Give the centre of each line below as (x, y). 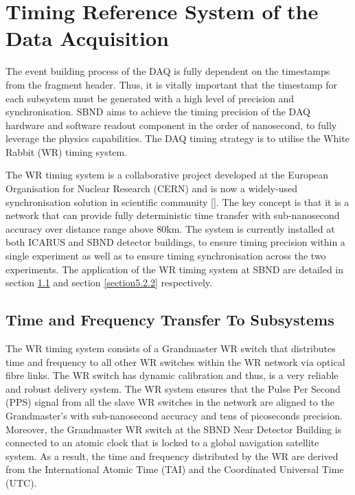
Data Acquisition (87, 38)
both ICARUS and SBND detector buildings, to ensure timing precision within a (175, 242)
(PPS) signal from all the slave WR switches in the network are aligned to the (170, 402)
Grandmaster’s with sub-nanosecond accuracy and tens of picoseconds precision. (174, 415)
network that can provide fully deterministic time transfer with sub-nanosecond (173, 215)
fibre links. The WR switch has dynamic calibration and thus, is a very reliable (172, 375)
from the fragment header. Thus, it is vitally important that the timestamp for (172, 84)
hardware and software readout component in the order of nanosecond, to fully (171, 125)
